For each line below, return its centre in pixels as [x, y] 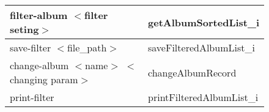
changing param [44, 79]
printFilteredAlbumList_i [203, 97]
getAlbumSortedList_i [204, 22]
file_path [87, 47]
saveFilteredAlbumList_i [201, 47]
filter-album [39, 15]
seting [24, 29]
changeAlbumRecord [192, 72]
